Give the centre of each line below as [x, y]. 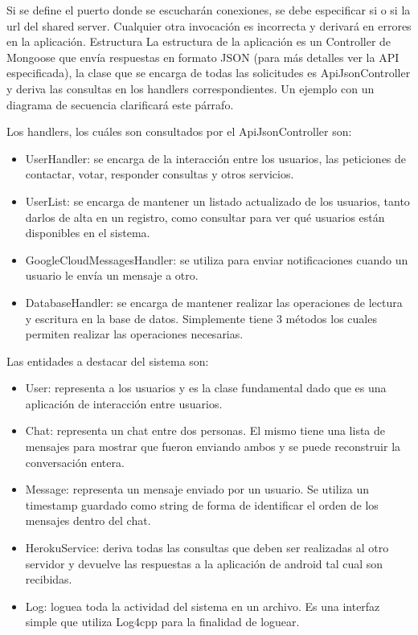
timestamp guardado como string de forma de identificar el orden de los [202, 504]
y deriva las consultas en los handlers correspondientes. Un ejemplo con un [191, 88]
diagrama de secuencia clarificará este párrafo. [120, 104]
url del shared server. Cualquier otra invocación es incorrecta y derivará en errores [209, 25]
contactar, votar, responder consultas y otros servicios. [160, 174]
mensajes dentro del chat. [88, 520]
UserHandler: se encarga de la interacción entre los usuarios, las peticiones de [216, 158]
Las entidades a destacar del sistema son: [108, 361]
